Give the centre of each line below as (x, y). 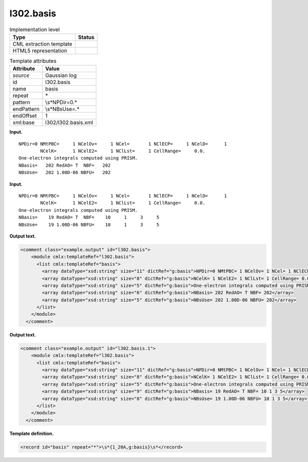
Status (86, 37)
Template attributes (33, 61)
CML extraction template (42, 44)
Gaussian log (61, 75)
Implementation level (35, 29)
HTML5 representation (40, 50)
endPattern (26, 109)
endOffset (25, 116)
